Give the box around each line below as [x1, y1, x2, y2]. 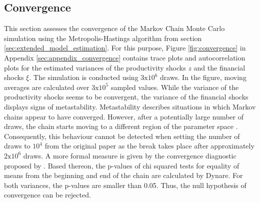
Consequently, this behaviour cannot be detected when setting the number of [4, 130, 240, 141]
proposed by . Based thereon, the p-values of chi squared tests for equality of [4, 160, 239, 170]
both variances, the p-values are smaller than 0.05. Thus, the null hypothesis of [4, 179, 246, 190]
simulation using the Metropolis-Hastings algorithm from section [4, 32, 202, 43]
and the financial [193, 62, 245, 72]
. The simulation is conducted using [29, 72, 138, 82]
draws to [4, 140, 30, 151]
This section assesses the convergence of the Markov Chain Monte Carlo [4, 23, 225, 33]
